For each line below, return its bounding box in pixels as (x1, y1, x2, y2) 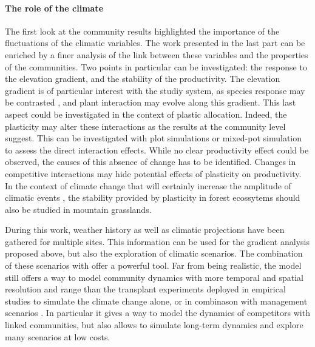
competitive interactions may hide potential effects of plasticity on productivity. (5, 167, 302, 180)
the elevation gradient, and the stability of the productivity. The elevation (5, 72, 280, 85)
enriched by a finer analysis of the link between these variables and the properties (5, 48, 308, 61)
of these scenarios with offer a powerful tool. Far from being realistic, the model (5, 259, 302, 272)
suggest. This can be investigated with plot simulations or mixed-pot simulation (5, 132, 302, 144)
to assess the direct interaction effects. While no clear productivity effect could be (5, 143, 309, 156)
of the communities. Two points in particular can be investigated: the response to (5, 60, 307, 73)
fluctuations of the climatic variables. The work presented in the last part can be (5, 36, 305, 49)
